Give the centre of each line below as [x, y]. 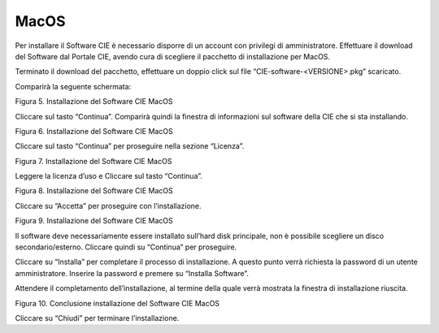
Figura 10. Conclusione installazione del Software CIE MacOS [117, 303]
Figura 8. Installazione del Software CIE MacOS [94, 191]
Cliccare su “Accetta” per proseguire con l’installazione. [109, 205]
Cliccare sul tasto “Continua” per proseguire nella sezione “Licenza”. [130, 146]
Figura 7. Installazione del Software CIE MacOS [93, 161]
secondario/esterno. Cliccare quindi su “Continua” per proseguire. [126, 247]
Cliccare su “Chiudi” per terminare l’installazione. [97, 318]
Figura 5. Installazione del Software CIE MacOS [94, 102]
